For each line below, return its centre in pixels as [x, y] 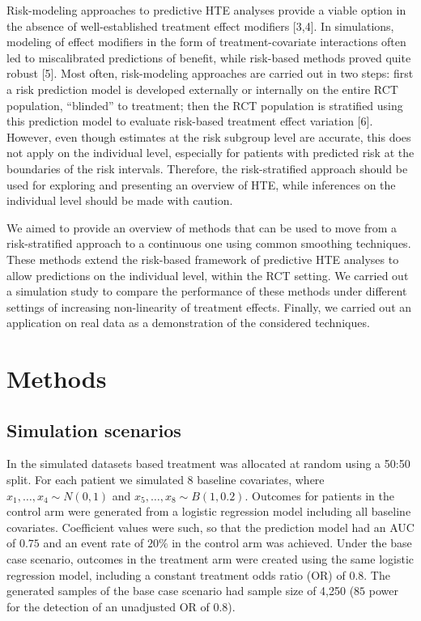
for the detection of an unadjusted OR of [108, 606]
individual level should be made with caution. [120, 200]
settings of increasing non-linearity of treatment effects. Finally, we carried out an [209, 306]
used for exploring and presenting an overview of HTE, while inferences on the [201, 184]
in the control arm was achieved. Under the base [292, 543]
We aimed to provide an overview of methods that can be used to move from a [202, 227]
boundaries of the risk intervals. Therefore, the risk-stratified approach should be [207, 168]
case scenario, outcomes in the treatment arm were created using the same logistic [210, 559]
